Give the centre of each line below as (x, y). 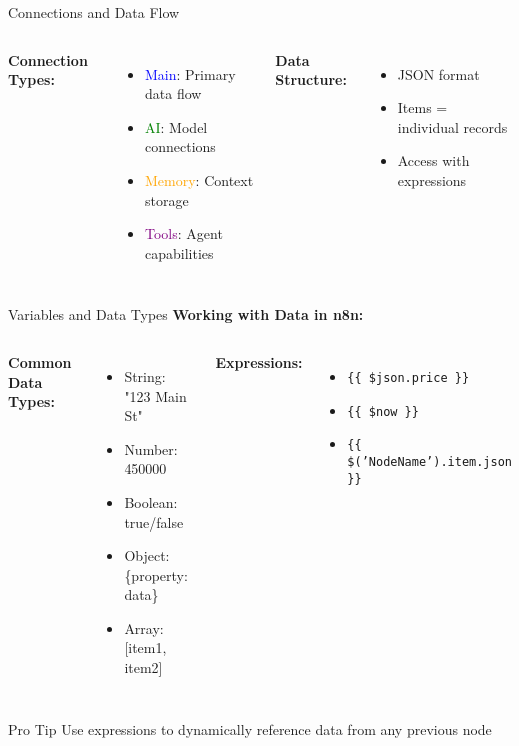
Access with (433, 160)
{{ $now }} (383, 411)
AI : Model (176, 126)
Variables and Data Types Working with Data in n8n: (186, 314)
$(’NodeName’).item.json (429, 461)
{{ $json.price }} (408, 377)
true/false (154, 521)
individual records (452, 126)
